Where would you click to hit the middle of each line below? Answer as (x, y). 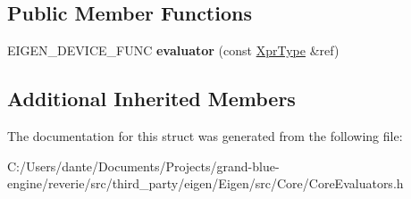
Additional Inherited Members (151, 99)
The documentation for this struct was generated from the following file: (205, 136)
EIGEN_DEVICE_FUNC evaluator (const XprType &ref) (173, 50)
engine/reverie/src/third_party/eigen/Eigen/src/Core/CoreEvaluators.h (205, 183)
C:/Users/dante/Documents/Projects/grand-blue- (143, 166)
